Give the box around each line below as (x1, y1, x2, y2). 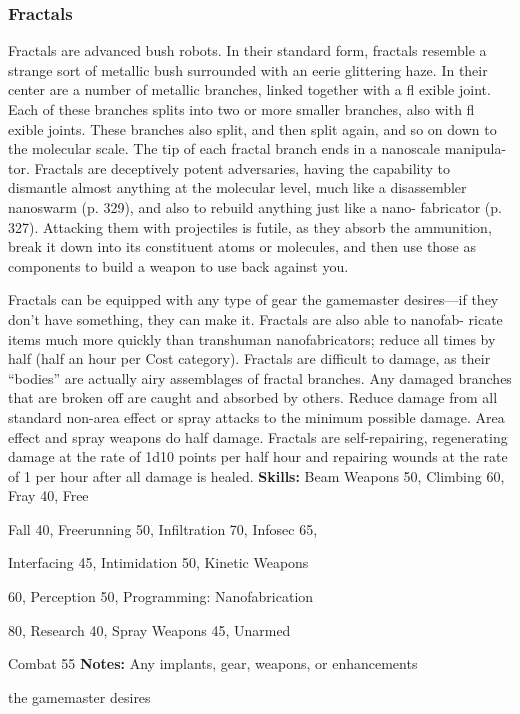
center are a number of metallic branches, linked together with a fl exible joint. (8, 79, 491, 100)
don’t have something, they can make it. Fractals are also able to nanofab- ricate (8, 308, 503, 329)
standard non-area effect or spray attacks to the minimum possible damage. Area (8, 406, 505, 427)
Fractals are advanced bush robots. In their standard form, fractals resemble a (8, 40, 487, 61)
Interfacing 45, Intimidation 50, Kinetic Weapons (8, 552, 309, 573)
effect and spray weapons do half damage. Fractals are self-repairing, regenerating (8, 426, 508, 447)
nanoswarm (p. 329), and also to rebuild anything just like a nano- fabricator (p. (8, 196, 502, 217)
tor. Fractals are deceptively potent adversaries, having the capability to (8, 157, 451, 178)
